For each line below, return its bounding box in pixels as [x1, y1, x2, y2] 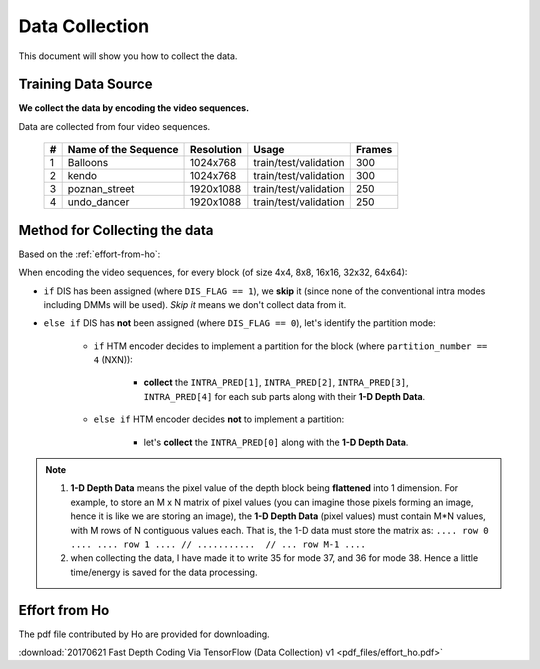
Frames [355, 143, 393, 157]
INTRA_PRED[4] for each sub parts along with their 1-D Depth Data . [143, 390, 426, 402]
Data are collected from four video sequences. [18, 120, 211, 132]
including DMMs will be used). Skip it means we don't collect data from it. [43, 298, 347, 310]
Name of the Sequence [67, 143, 179, 157]
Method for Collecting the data [18, 221, 214, 239]
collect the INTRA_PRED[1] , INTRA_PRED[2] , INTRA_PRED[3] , [143, 376, 409, 389]
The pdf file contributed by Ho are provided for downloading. [18, 628, 270, 640]
